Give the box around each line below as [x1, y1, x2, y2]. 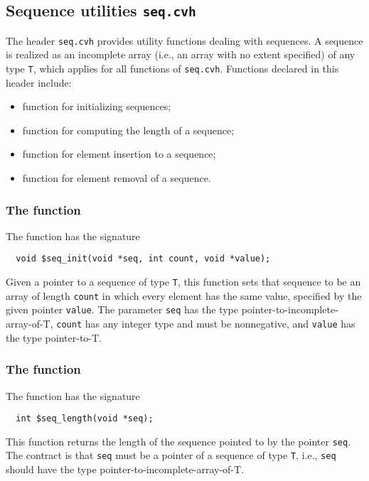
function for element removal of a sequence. [22, 171, 211, 185]
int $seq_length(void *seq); [16, 414, 154, 424]
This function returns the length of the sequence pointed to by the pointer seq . [6, 433, 351, 448]
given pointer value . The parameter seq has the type [6, 302, 238, 317]
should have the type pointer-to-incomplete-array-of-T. [6, 462, 245, 477]
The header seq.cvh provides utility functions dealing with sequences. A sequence [6, 33, 363, 48]
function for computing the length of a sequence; [22, 122, 235, 137]
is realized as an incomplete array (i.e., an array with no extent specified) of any [6, 47, 355, 62]
